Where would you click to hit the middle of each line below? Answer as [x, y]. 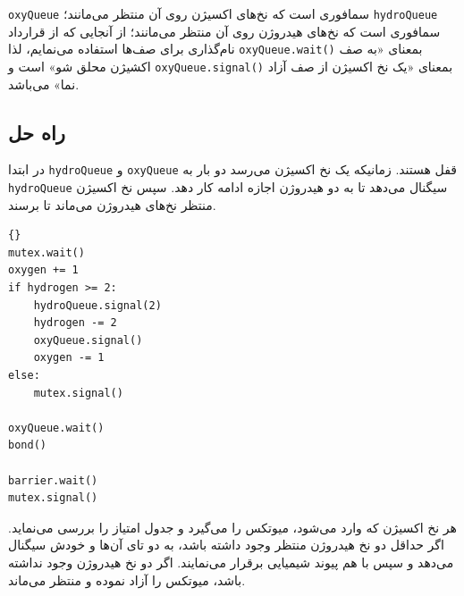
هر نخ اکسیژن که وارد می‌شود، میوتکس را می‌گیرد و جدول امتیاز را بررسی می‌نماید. [232, 527]
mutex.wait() [46, 252]
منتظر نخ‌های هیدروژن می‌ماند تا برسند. [112, 204]
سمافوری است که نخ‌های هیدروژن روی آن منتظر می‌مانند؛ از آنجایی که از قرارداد [224, 31]
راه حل [37, 132]
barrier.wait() [53, 480]
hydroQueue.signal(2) [97, 305]
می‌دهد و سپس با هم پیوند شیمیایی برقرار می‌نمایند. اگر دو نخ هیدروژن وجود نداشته [231, 562]
